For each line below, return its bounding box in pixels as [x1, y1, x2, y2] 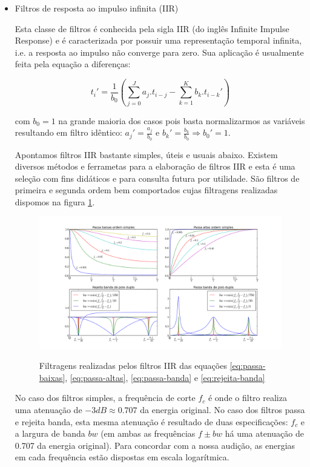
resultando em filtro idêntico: [15, 126, 122, 139]
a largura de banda [15, 427, 85, 440]
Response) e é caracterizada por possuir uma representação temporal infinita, [15, 34, 302, 47]
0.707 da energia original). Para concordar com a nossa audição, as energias [15, 439, 295, 451]
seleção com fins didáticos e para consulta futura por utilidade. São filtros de [15, 171, 300, 184]
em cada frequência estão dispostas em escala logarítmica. [15, 451, 229, 463]
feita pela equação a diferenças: [15, 58, 131, 70]
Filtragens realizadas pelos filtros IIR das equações [39, 359, 227, 372]
